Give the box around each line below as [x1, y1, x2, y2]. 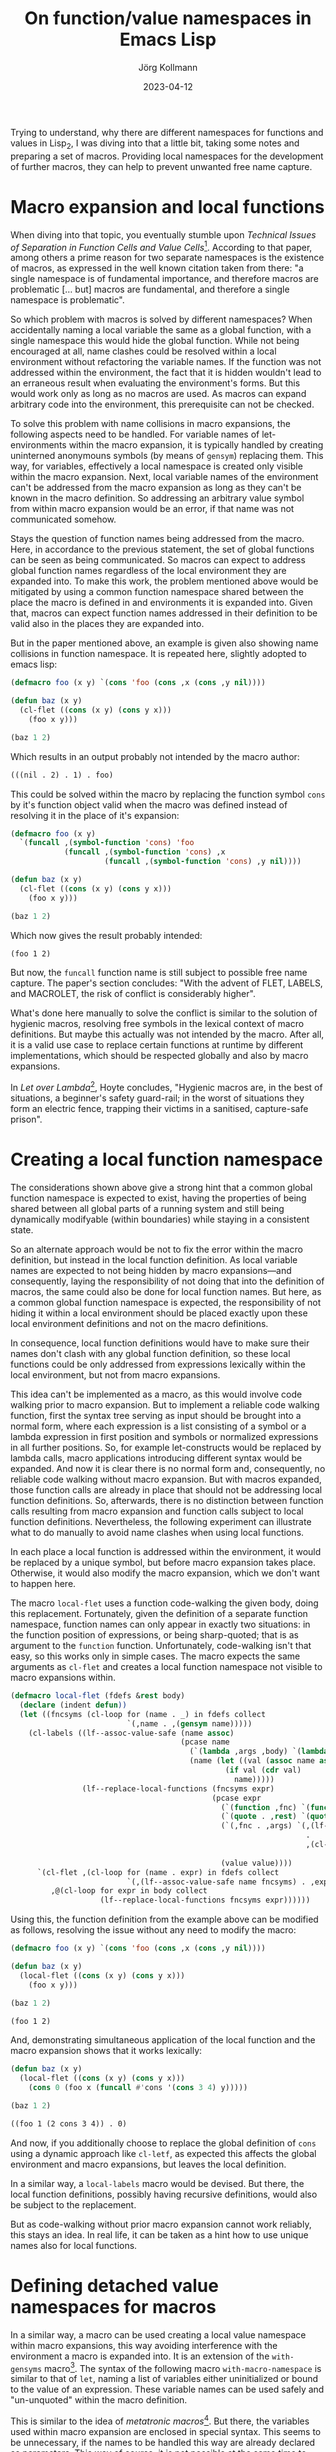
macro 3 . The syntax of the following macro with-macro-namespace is [44, 2360, 322, 2374]
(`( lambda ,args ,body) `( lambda [189, 1747, 329, 1757]
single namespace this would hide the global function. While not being [10, 335, 300, 347]
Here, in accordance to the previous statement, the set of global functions [10, 543, 315, 556]
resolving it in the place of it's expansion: [10, 809, 180, 821]
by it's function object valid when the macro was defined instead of [10, 798, 288, 811]
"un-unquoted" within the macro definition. [10, 2394, 188, 2406]
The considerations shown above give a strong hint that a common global [10, 1182, 313, 1194]
